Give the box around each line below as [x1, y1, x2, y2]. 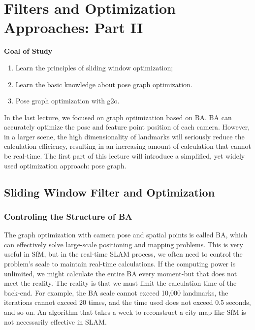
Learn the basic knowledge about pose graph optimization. [15, 79, 192, 89]
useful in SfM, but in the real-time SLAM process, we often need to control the [4, 249, 243, 259]
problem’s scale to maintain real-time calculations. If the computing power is [4, 259, 236, 269]
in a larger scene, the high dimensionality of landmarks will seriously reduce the [4, 131, 245, 141]
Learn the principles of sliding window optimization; [15, 62, 173, 72]
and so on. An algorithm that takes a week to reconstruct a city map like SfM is [4, 307, 246, 317]
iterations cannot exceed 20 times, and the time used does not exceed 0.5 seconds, [4, 297, 251, 307]
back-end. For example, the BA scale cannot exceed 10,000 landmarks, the [4, 287, 228, 297]
